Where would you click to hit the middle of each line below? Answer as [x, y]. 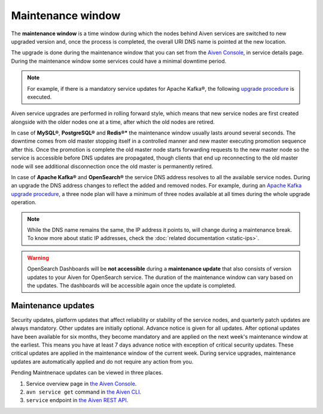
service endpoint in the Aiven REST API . [77, 400]
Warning [38, 257]
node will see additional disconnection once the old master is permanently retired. [112, 166]
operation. [24, 203]
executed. [39, 97]
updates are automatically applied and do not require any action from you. [102, 361]
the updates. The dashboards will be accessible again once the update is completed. [132, 285]
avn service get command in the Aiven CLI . [84, 392]
